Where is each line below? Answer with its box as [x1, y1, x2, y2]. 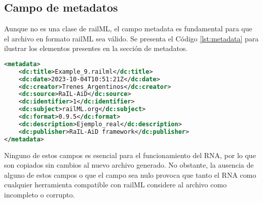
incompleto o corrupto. [4, 189, 75, 199]
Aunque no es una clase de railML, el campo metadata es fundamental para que [4, 23, 252, 34]
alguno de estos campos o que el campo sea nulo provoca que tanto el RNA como [4, 169, 256, 180]
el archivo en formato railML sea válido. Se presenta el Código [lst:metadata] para [4, 33, 259, 43]
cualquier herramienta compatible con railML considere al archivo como [4, 179, 227, 190]
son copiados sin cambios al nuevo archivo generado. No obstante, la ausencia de [4, 160, 254, 170]
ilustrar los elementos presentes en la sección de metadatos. [4, 43, 188, 54]
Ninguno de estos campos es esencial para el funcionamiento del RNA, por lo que [4, 149, 256, 160]
